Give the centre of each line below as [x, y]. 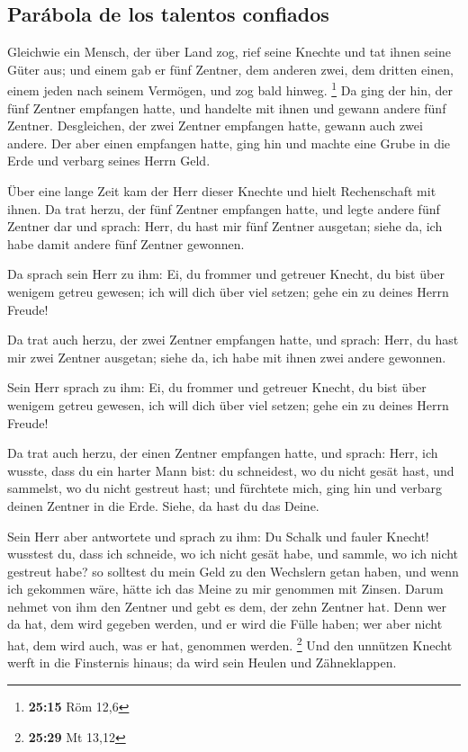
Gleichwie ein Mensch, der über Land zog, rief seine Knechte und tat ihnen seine [229, 52]
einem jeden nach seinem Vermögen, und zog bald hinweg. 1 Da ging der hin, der [230, 89]
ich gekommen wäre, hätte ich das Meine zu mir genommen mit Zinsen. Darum [225, 589]
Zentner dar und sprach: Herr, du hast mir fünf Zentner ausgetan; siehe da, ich [225, 226]
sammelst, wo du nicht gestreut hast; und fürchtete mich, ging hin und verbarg [225, 488]
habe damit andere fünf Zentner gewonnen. [126, 243]
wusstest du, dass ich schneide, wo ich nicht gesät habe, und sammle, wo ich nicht [233, 554]
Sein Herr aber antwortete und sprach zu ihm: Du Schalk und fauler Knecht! [218, 536]
